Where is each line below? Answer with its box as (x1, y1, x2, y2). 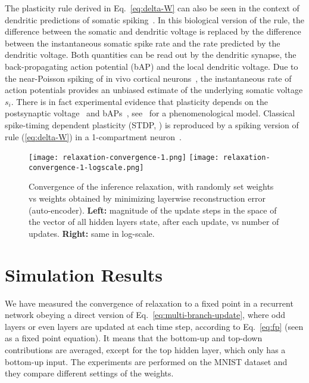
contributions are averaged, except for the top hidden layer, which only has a (5, 343, 286, 356)
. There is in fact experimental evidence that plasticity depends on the (11, 95, 268, 107)
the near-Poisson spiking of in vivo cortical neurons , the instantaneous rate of (5, 72, 292, 84)
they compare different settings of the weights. (5, 367, 174, 379)
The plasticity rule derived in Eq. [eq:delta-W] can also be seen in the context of (5, 2, 299, 14)
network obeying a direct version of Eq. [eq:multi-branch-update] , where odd (5, 308, 286, 321)
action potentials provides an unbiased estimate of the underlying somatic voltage (5, 84, 303, 96)
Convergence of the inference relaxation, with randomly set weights (29, 180, 274, 193)
